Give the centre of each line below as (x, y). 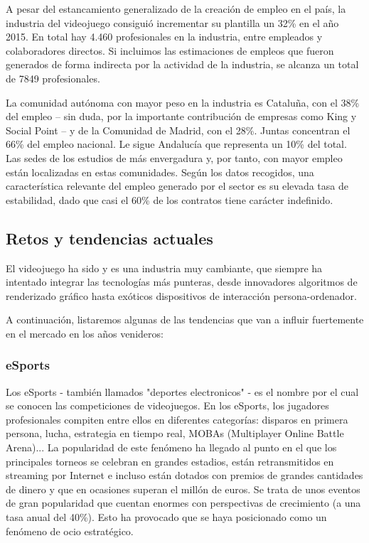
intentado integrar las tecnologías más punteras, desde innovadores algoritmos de (182, 282)
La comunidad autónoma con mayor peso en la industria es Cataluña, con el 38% (183, 102)
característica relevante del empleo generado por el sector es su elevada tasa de (177, 186)
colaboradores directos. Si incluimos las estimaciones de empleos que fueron (170, 50)
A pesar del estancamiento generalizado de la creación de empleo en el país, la (176, 9)
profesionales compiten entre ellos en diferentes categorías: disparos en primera (177, 419)
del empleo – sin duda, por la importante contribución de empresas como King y (181, 116)
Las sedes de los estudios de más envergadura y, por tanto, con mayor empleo (174, 157)
